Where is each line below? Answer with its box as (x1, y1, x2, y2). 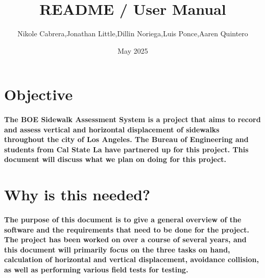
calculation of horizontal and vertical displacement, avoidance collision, (4, 254, 259, 265)
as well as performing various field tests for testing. (4, 264, 188, 274)
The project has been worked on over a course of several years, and (4, 234, 247, 245)
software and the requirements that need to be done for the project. (4, 224, 250, 235)
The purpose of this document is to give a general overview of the (4, 214, 242, 225)
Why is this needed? (4, 184, 151, 205)
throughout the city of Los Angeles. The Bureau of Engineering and (4, 134, 249, 145)
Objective (4, 84, 73, 105)
